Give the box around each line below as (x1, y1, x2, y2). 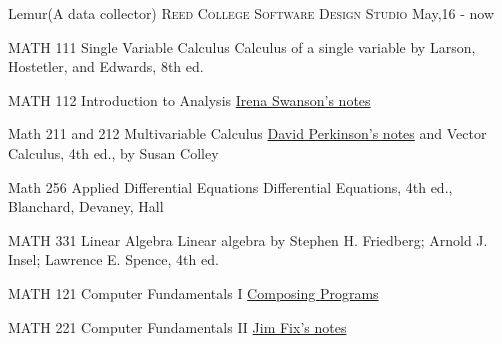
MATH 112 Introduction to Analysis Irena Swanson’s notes (8, 89, 371, 110)
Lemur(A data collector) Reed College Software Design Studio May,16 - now (8, 3, 495, 23)
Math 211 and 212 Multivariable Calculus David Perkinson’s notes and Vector (8, 123, 487, 144)
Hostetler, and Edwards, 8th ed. (8, 56, 204, 77)
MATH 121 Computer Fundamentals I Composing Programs (8, 282, 379, 303)
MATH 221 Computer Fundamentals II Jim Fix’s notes (8, 316, 347, 337)
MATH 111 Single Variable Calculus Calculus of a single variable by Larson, (8, 36, 476, 57)
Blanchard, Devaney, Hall (8, 196, 164, 217)
